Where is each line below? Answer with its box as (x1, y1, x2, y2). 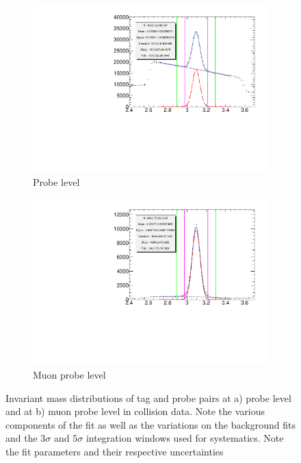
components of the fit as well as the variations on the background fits (5, 417, 296, 431)
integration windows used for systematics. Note (86, 431, 284, 445)
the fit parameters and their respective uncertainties (5, 444, 224, 458)
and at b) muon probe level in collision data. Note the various (5, 404, 265, 418)
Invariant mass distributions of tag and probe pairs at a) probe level (5, 390, 291, 405)
